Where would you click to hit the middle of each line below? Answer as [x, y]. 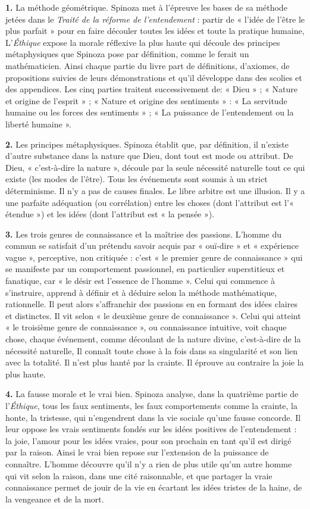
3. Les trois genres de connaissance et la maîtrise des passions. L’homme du [144, 234]
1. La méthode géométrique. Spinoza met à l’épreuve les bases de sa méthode [146, 7]
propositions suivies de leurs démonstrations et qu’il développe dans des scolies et [154, 77]
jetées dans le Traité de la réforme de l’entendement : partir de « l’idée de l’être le [155, 19]
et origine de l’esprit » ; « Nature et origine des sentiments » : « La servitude [146, 100]
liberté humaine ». [38, 124]
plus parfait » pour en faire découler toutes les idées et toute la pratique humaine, [155, 31]
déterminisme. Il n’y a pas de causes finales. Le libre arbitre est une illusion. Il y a [155, 190]
